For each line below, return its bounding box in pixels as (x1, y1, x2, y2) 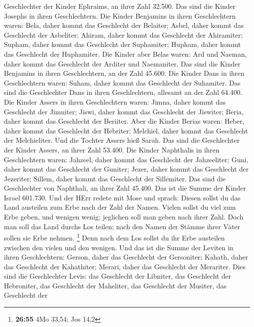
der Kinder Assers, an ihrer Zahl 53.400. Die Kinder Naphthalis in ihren (4, 144, 220, 154)
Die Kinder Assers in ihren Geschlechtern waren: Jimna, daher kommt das (4, 96, 226, 107)
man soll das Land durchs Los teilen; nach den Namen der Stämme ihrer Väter (4, 221, 240, 231)
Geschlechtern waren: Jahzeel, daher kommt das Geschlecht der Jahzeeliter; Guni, (4, 154, 249, 164)
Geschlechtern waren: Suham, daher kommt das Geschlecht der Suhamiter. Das (4, 77, 241, 87)
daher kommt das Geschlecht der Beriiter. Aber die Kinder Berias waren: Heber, (4, 116, 245, 126)
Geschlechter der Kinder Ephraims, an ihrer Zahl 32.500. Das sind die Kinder (4, 1, 235, 11)
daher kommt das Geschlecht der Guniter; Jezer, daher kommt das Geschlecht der (4, 164, 249, 174)
